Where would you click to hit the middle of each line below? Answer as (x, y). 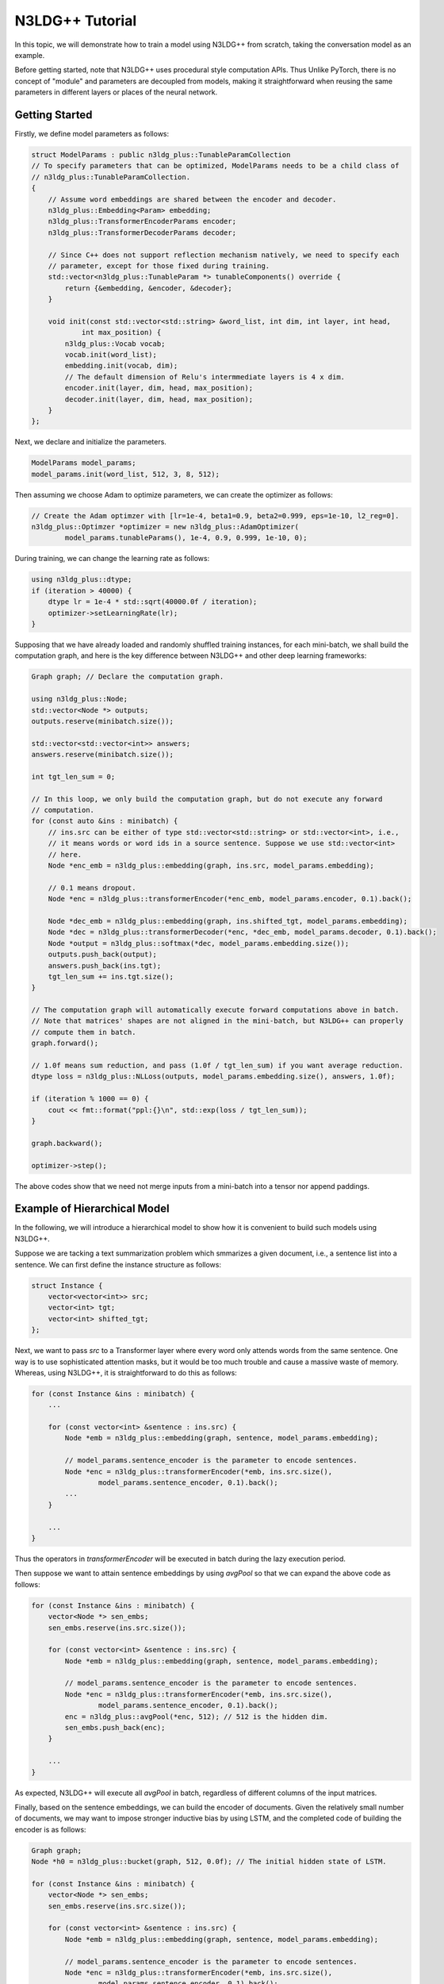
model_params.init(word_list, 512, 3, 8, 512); (125, 474)
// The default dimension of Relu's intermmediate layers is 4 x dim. (205, 377)
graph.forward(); (65, 1043)
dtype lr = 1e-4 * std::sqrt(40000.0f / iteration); (153, 602)
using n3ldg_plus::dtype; (82, 580)
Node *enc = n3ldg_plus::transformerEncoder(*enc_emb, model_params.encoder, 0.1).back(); (230, 899)
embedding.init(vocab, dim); (121, 366)
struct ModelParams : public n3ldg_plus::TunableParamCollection (161, 155)
